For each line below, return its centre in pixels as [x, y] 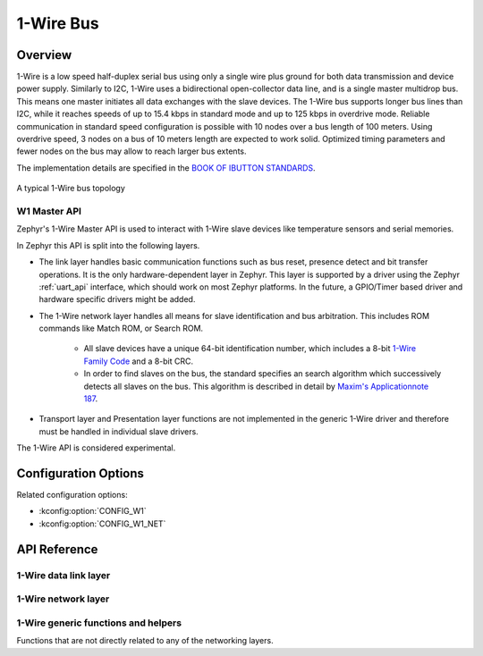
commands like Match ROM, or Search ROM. [121, 328]
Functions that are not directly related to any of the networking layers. [145, 641]
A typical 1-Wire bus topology [71, 189]
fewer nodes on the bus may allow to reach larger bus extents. [131, 151]
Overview [44, 55]
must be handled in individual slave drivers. [119, 431]
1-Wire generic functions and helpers [99, 623]
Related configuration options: [72, 495]
